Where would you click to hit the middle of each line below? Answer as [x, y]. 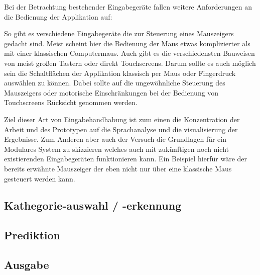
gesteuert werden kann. [40, 178]
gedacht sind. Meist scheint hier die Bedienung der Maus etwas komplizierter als [127, 43]
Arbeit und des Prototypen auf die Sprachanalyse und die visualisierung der [121, 129]
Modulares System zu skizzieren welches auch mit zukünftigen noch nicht [116, 149]
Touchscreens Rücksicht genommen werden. [71, 102]
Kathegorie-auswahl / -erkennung [93, 205]
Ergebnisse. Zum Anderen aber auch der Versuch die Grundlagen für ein [115, 139]
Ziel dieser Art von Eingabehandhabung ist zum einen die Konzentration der [122, 119]
